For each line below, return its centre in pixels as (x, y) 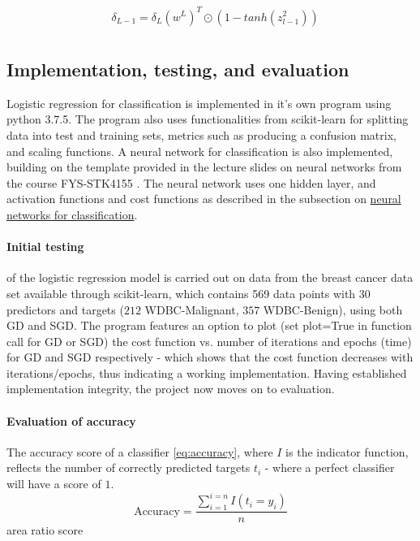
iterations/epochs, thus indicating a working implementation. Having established (207, 372)
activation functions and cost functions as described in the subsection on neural (204, 199)
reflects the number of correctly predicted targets (129, 467)
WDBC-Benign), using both (333, 309)
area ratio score (45, 530)
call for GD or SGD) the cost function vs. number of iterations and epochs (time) (209, 341)
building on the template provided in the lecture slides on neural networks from (204, 167)
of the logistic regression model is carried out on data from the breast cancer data (210, 277)
